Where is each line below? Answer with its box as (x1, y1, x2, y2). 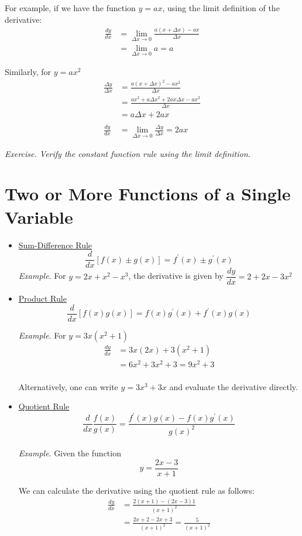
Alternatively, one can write (18, 380, 118, 392)
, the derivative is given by (128, 269, 224, 282)
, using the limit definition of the (162, 2, 280, 13)
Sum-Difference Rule (18, 238, 92, 251)
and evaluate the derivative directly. (169, 380, 298, 392)
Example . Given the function (18, 447, 121, 459)
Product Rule (18, 292, 67, 305)
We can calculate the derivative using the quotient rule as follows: (18, 484, 255, 497)
